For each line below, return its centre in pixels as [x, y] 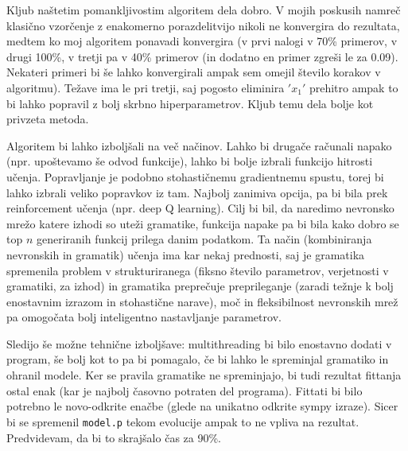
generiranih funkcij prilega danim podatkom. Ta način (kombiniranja [204, 239]
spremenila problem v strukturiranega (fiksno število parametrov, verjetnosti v [198, 270]
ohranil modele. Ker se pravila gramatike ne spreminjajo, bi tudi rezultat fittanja [204, 375]
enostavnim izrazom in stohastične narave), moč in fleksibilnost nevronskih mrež [202, 301]
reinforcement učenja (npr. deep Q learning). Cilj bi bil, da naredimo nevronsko [200, 208]
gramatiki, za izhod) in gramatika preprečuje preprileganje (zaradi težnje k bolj [200, 286]
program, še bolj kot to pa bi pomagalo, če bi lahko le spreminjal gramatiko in [198, 359]
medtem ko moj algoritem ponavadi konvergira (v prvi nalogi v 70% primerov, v [202, 41]
